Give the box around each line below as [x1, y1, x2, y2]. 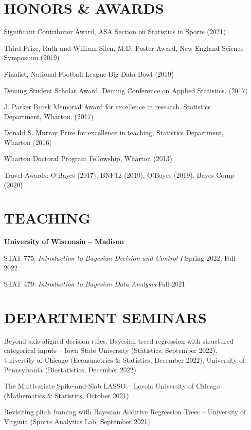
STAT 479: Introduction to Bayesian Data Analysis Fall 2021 [4, 279, 185, 289]
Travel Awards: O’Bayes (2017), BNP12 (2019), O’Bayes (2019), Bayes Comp [4, 170, 234, 180]
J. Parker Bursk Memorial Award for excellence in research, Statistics [4, 102, 211, 112]
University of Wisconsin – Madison [4, 236, 124, 246]
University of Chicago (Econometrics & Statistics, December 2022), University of [4, 355, 245, 365]
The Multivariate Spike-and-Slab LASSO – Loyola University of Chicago [4, 381, 220, 391]
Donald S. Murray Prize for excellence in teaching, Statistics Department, [4, 127, 224, 138]
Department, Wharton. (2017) [4, 111, 94, 121]
